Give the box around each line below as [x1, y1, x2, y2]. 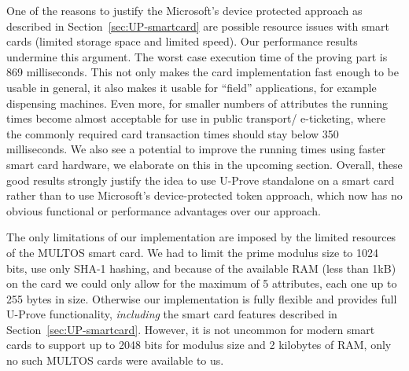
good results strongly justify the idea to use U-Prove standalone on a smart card [6, 171, 395, 188]
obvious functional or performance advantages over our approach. [6, 202, 321, 219]
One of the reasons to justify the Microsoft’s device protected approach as [6, 2, 363, 18]
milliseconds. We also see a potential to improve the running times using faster [6, 141, 386, 157]
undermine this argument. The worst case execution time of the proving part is [6, 48, 388, 64]
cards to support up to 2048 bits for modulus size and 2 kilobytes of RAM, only [6, 336, 392, 353]
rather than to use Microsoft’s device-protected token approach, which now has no [6, 187, 403, 204]
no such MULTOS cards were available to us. [6, 352, 224, 369]
